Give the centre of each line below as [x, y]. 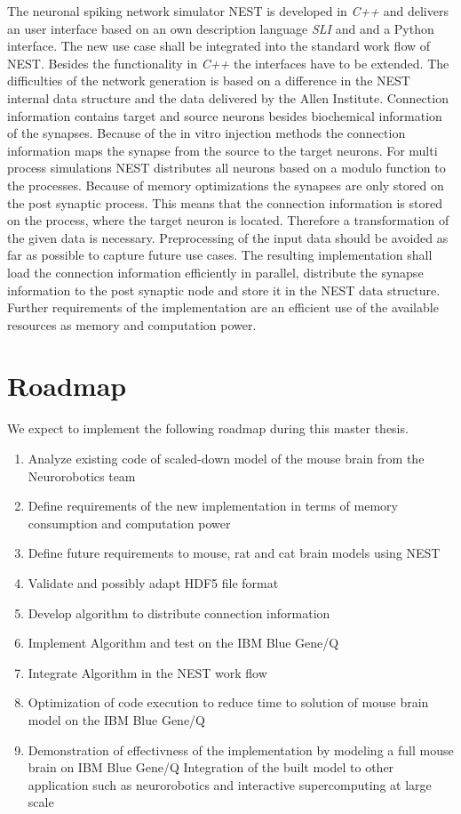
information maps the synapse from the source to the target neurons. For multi [223, 150]
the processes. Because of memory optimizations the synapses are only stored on [226, 185]
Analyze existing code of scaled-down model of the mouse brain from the [226, 458]
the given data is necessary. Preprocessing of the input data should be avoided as [228, 237]
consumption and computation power [129, 523]
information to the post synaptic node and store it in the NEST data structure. [224, 290]
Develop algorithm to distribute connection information [179, 613]
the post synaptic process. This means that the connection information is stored [225, 202]
